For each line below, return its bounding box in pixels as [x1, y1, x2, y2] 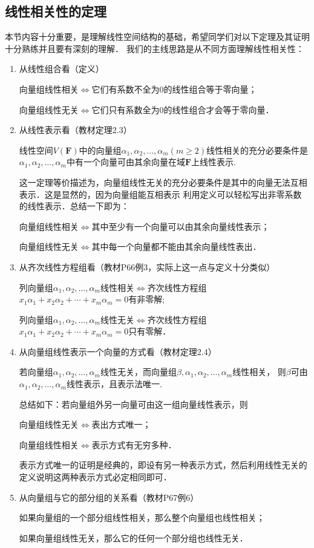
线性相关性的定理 [5, 2, 106, 21]
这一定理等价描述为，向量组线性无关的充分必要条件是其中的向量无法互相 [19, 175, 307, 188]
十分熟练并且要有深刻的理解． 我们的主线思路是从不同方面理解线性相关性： [5, 42, 304, 54]
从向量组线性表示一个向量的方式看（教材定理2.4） [19, 345, 217, 357]
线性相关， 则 [232, 365, 286, 378]
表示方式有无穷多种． [91, 438, 177, 451]
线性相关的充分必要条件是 [206, 143, 309, 156]
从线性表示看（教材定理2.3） [19, 123, 132, 136]
